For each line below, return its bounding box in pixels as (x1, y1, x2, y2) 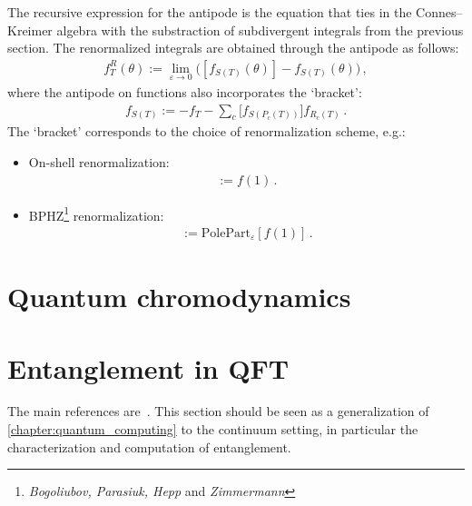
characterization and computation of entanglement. (7, 437, 291, 456)
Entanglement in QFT (7, 349, 290, 386)
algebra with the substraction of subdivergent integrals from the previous (56, 20, 464, 39)
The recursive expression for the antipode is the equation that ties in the (7, 3, 412, 21)
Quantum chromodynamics (7, 278, 351, 315)
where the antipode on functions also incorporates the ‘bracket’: (7, 83, 362, 102)
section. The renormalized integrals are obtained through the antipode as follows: (7, 38, 459, 57)
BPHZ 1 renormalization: (28, 203, 164, 224)
